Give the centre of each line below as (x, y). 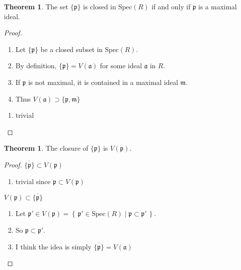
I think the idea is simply (54, 246)
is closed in (100, 6)
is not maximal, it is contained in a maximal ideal (103, 82)
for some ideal (121, 66)
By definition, (36, 66)
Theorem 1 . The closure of (46, 148)
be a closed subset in (72, 49)
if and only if (171, 6)
